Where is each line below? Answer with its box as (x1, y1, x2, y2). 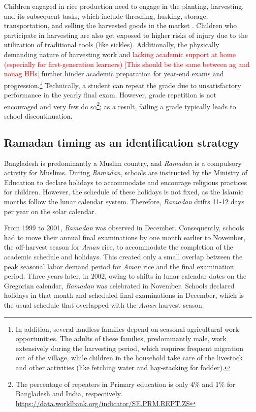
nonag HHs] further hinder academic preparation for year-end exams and (4, 68, 224, 79)
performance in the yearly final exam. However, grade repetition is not (4, 90, 217, 99)
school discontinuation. (4, 110, 73, 121)
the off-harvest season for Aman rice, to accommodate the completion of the (4, 242, 233, 252)
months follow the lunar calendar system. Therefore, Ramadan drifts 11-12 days (4, 196, 245, 207)
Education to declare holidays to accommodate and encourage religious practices (4, 177, 247, 187)
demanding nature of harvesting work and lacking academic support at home (4, 49, 236, 59)
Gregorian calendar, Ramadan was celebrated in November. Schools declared (4, 280, 235, 290)
